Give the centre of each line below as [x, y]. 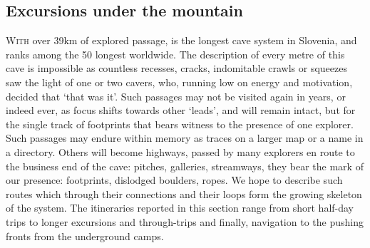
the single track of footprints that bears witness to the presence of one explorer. [180, 124]
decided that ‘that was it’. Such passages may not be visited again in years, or [176, 96]
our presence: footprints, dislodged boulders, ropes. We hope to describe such [174, 180]
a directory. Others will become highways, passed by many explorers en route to [180, 151]
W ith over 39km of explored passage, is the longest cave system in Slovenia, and [181, 40]
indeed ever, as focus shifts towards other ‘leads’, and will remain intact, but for [181, 110]
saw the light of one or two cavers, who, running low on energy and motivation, [179, 82]
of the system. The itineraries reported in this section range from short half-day [180, 208]
